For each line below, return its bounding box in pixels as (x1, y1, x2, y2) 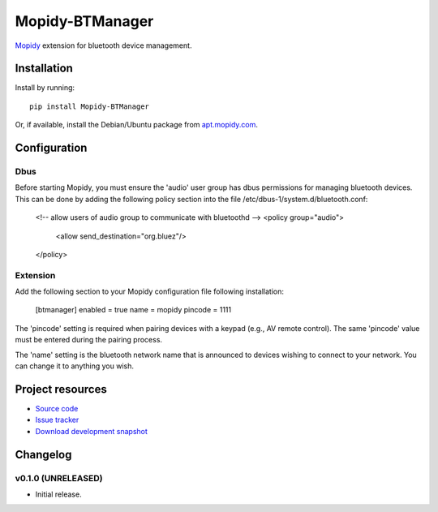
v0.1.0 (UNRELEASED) (15, 472, 103, 484)
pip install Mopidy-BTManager (29, 101, 150, 111)
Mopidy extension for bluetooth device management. (15, 41, 192, 50)
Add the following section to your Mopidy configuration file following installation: (15, 286, 284, 296)
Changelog (15, 447, 72, 462)
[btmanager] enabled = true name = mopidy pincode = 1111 (35, 305, 231, 315)
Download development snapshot (35, 426, 148, 436)
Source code (35, 403, 79, 413)
